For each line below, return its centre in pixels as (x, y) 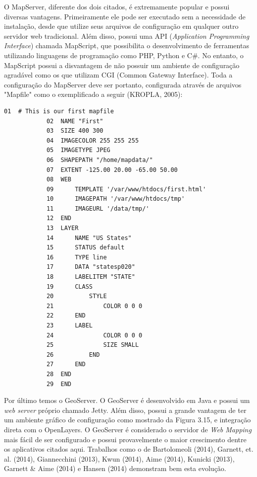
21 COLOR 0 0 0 (94, 306)
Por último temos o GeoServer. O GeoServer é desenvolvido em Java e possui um (127, 400)
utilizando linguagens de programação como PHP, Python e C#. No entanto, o (124, 55)
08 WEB (59, 180)
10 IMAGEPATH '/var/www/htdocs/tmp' (116, 199)
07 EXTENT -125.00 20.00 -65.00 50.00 (112, 170)
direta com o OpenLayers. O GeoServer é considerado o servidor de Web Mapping (128, 429)
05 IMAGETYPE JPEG (78, 150)
